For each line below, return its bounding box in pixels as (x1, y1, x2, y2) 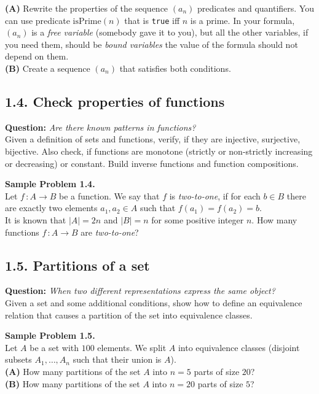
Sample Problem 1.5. (5, 329, 95, 342)
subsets (5, 353, 32, 366)
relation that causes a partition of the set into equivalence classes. (5, 308, 253, 321)
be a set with (30, 341, 79, 353)
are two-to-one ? (81, 225, 139, 238)
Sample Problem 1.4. (5, 177, 95, 190)
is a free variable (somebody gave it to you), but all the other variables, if (31, 26, 309, 39)
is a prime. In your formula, (190, 14, 295, 26)
